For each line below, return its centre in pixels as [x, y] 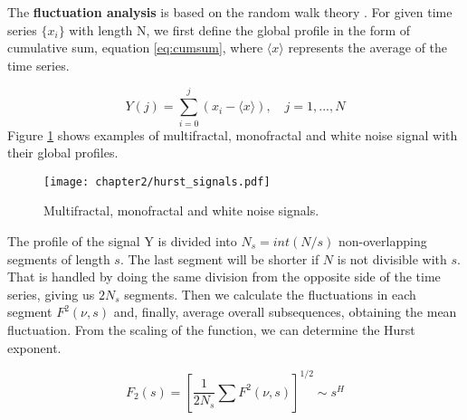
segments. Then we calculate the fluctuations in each [270, 294]
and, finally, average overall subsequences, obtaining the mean [285, 312]
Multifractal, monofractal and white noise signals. [181, 210]
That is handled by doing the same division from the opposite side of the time [224, 277]
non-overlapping [383, 240]
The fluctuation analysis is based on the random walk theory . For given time [230, 12]
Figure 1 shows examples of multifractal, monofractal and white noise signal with [233, 134]
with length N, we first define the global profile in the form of [240, 29]
